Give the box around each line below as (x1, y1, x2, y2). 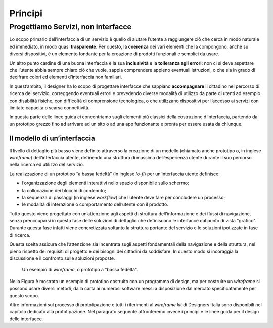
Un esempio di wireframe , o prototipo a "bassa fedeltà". (22, 267, 139, 273)
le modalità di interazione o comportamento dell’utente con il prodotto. (22, 201, 169, 207)
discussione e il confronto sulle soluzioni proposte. (9, 255, 115, 261)
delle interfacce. (9, 316, 43, 322)
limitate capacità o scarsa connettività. (9, 104, 90, 111)
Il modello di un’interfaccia (9, 134, 96, 143)
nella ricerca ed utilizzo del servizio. (9, 162, 84, 168)
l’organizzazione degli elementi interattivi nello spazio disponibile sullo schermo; (22, 180, 189, 186)
